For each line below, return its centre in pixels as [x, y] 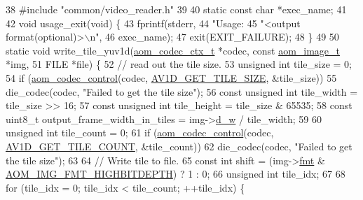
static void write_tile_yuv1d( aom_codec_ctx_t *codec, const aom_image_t [173, 50]
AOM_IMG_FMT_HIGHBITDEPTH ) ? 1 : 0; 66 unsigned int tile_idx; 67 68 [176, 174]
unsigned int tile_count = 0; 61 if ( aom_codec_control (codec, [140, 133]
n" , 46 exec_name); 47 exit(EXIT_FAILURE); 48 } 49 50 [214, 37]
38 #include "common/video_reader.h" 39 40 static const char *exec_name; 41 [176, 9]
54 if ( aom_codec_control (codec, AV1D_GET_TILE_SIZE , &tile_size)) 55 [171, 77]
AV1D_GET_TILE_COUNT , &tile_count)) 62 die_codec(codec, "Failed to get [179, 146]
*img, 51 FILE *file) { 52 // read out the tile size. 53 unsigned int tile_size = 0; [179, 64]
